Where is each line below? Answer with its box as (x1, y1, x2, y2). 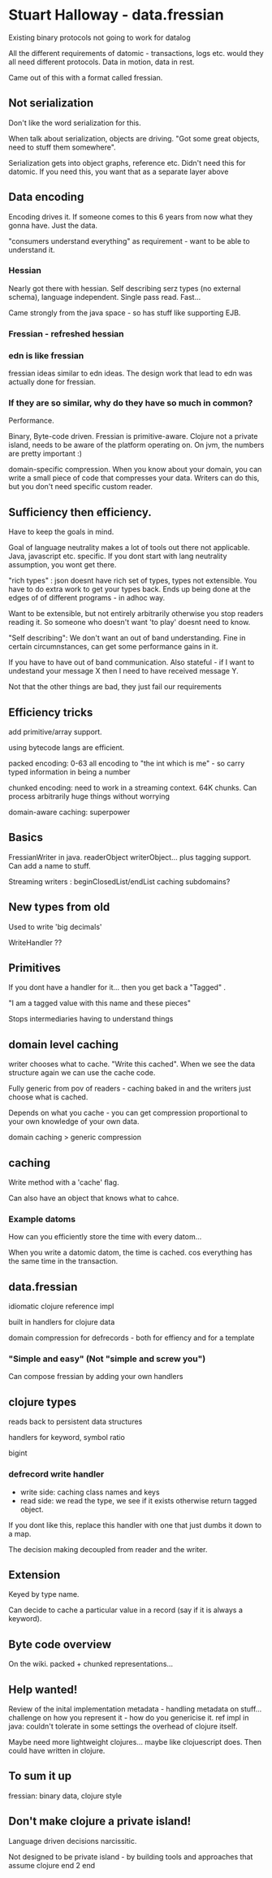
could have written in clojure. (8, 1746, 106, 1756)
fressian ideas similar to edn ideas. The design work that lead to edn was (8, 368, 253, 379)
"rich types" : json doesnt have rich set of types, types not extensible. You (8, 575, 257, 586)
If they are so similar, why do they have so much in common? (8, 397, 253, 408)
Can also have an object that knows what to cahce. (8, 1193, 179, 1204)
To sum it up (8, 1769, 71, 1783)
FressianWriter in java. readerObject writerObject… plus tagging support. (8, 852, 252, 862)
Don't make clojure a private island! (8, 1815, 192, 1828)
